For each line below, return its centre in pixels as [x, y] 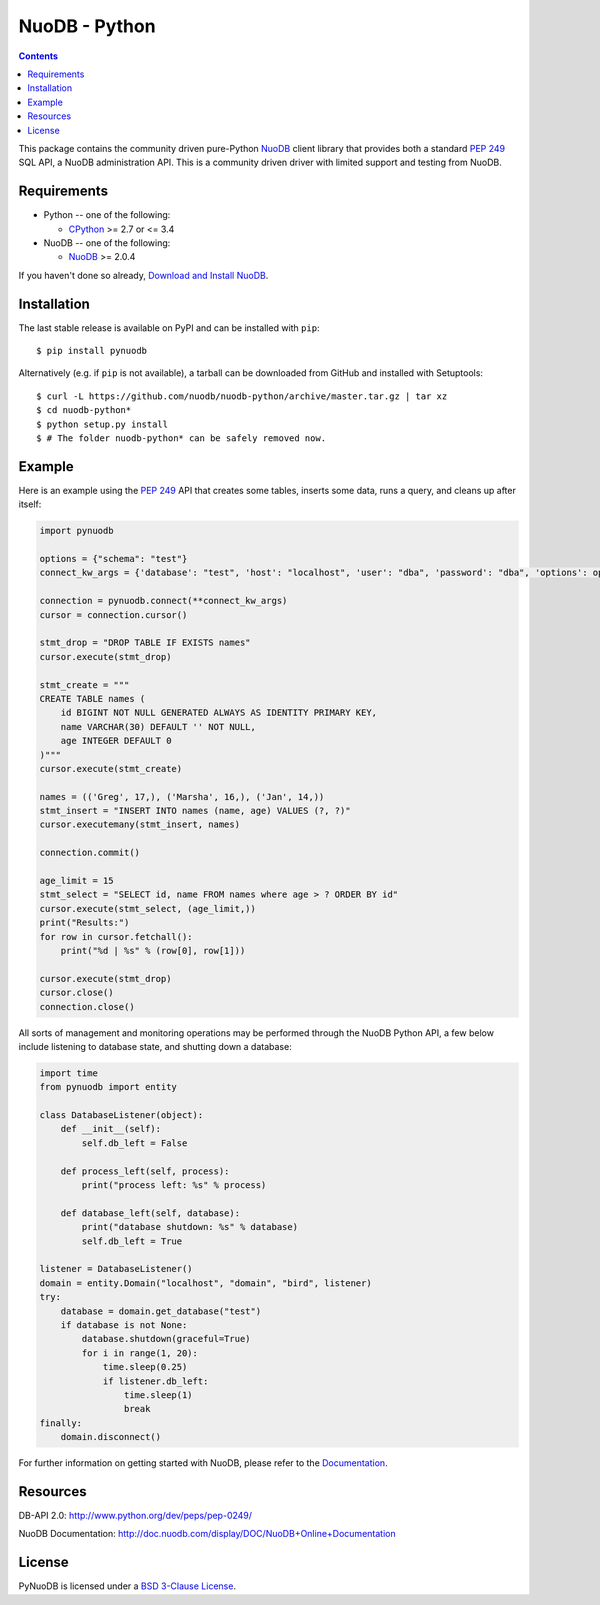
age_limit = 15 [76, 881]
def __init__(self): [111, 1129]
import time [69, 1073]
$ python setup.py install [102, 424]
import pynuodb [76, 531]
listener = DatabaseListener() [116, 1269]
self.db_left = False [134, 1143]
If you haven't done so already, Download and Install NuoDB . [143, 275]
